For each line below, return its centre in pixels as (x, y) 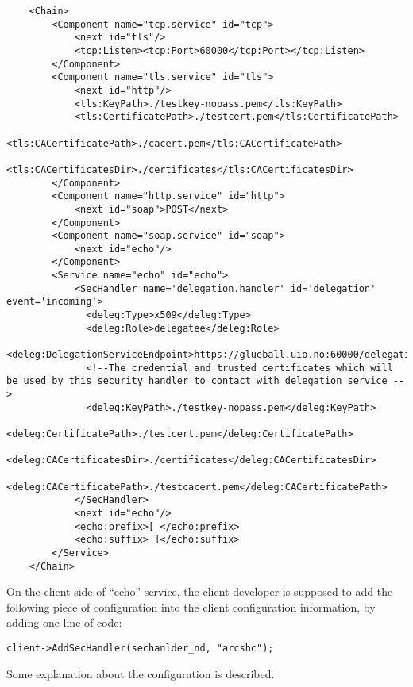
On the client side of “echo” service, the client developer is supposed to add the (200, 591)
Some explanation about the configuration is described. (141, 673)
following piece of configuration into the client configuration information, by (191, 606)
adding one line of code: (64, 622)
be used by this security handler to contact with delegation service (197, 381)
